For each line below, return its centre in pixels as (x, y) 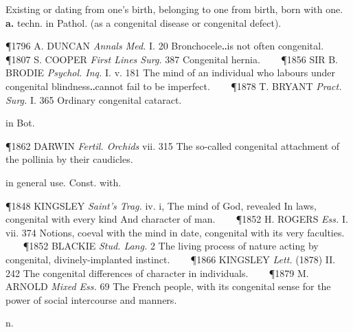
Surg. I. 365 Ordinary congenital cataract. (94, 99)
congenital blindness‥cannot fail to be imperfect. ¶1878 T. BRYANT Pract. (174, 86)
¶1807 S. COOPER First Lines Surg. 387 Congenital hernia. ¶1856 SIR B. (172, 59)
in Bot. (20, 123)
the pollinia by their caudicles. (69, 159)
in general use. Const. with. (64, 182)
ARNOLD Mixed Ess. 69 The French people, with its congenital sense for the (168, 286)
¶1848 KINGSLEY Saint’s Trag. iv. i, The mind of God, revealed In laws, (161, 205)
